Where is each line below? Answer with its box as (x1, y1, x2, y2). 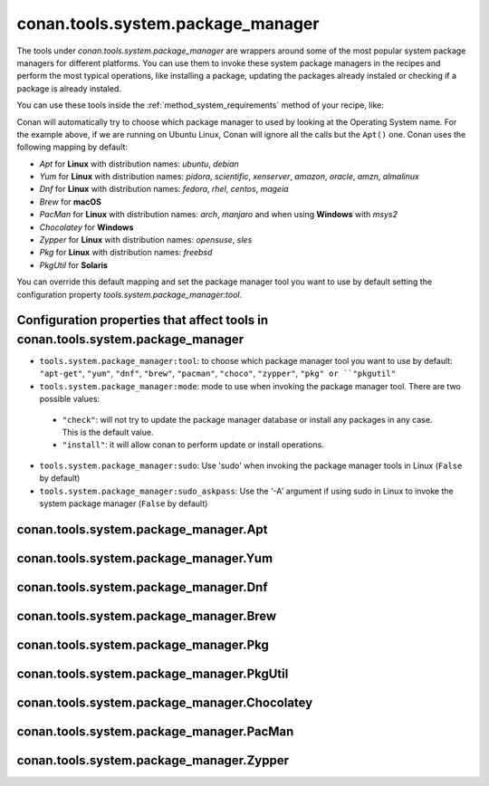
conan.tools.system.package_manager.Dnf (16, 580, 268, 595)
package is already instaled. (16, 82, 122, 94)
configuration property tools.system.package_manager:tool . (16, 289, 243, 300)
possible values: (39, 394, 101, 405)
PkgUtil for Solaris (39, 259, 109, 271)
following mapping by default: (16, 141, 129, 153)
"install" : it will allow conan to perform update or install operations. (62, 439, 325, 450)
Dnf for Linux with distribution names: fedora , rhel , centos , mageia (39, 184, 289, 195)
